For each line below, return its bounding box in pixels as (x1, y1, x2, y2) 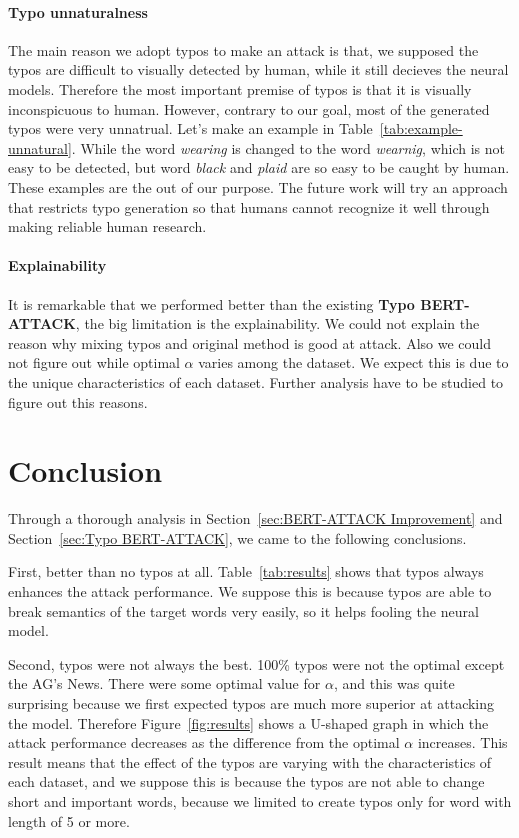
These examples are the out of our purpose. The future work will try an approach (8, 176, 508, 197)
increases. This (417, 732, 508, 753)
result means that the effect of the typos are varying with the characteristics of (8, 751, 492, 772)
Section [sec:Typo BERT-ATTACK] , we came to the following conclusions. (8, 527, 467, 548)
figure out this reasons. (8, 391, 148, 412)
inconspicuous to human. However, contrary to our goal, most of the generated (8, 98, 490, 119)
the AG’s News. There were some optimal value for (8, 673, 321, 694)
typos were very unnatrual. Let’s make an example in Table (8, 118, 373, 139)
